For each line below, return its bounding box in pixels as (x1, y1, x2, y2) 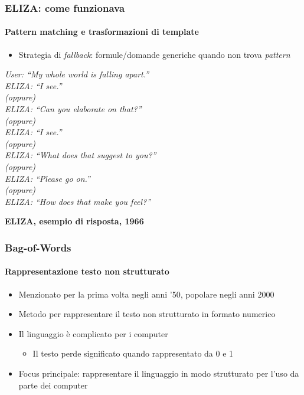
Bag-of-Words (5, 240, 71, 254)
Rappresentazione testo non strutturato (5, 265, 169, 278)
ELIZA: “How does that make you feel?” (5, 195, 151, 207)
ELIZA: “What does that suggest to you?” (5, 149, 156, 161)
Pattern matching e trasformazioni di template (5, 25, 199, 38)
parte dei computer (18, 378, 88, 391)
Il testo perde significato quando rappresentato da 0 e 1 (32, 347, 234, 360)
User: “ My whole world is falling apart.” (5, 68, 149, 80)
